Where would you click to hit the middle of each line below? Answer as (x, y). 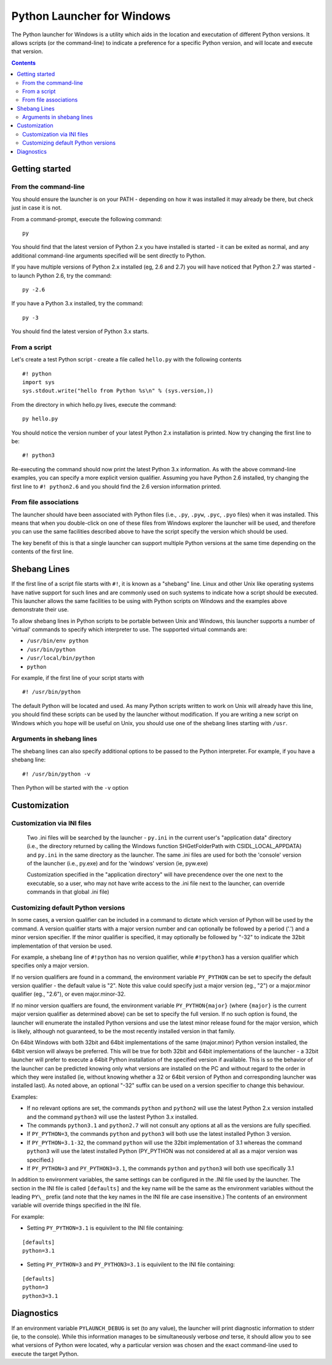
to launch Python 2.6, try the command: (61, 275)
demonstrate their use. (40, 610)
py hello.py (40, 419)
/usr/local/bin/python (61, 658)
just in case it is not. (37, 208)
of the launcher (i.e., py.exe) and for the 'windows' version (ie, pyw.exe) (117, 863)
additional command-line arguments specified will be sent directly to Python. (109, 256)
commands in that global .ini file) (68, 892)
